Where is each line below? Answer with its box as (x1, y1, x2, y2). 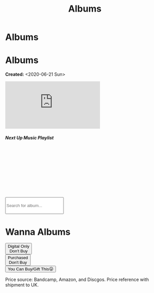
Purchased (8, 255, 28, 261)
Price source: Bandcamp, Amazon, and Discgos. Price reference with (5, 276, 149, 283)
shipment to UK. (5, 282, 39, 288)
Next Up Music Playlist (5, 134, 54, 140)
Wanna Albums (5, 226, 71, 237)
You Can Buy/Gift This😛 (8, 266, 54, 272)
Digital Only (8, 243, 30, 249)
